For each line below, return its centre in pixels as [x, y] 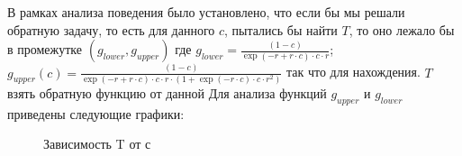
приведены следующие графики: [96, 113]
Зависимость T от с [97, 144]
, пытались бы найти [281, 29]
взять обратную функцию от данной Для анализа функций [167, 92]
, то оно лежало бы [402, 29]
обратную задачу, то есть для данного [111, 29]
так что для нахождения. [353, 72]
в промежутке [45, 49]
